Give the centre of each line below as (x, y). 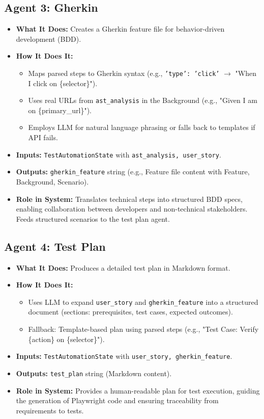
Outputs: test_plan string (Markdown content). (94, 373)
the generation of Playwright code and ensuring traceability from (117, 400)
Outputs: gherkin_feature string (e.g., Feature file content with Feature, (133, 172)
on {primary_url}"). (60, 110)
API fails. (43, 137)
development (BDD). (49, 38)
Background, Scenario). (52, 181)
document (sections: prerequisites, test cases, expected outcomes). (130, 312)
